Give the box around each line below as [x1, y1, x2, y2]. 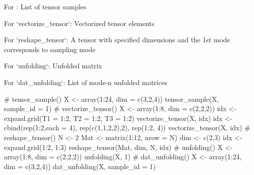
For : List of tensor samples [4, 1, 86, 11]
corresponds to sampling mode [4, 44, 96, 54]
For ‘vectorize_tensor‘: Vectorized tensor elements [4, 18, 155, 28]
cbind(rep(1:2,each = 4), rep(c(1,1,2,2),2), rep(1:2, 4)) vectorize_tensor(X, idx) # [4, 122, 251, 133]
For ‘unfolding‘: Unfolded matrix [4, 60, 102, 71]
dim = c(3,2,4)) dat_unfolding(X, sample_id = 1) [4, 161, 156, 171]
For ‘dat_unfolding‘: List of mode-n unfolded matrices [4, 77, 168, 87]
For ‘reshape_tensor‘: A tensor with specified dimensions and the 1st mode [4, 34, 230, 45]
